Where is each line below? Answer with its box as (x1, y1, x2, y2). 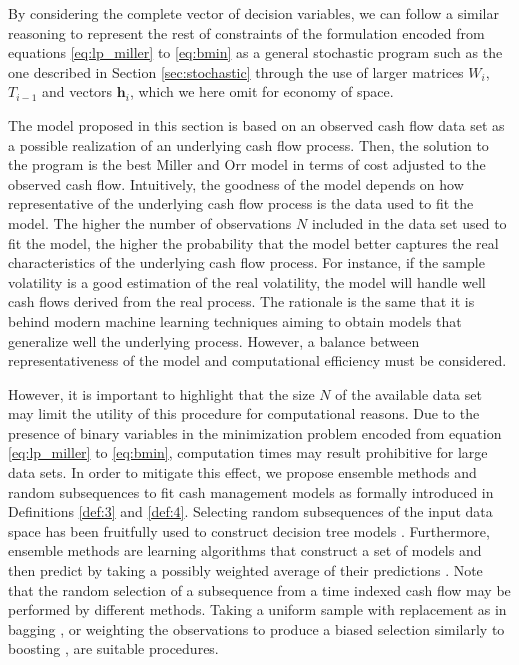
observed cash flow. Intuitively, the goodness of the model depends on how (8, 173, 464, 194)
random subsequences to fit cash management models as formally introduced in (8, 481, 494, 502)
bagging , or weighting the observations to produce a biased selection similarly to (8, 618, 505, 639)
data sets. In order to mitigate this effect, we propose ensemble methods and (8, 462, 477, 483)
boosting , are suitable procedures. (8, 638, 219, 659)
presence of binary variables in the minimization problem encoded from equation (8, 422, 502, 443)
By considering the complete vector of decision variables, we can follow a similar (8, 3, 499, 23)
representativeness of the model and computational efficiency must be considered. (8, 350, 507, 371)
